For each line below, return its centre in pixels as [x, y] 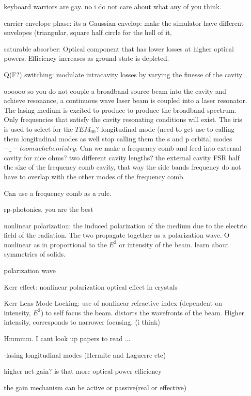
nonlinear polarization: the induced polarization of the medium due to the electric [125, 225]
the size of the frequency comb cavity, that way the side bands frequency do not [123, 167]
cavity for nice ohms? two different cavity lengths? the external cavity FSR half [122, 157]
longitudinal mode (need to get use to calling [168, 129]
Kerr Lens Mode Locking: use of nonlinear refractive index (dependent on [113, 303]
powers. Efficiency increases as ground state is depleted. [86, 58]
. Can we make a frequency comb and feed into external [158, 148]
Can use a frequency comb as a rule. [58, 193]
